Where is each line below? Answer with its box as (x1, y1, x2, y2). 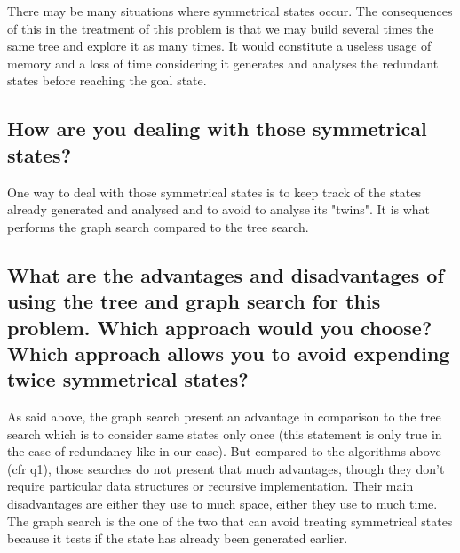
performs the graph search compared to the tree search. (7, 217, 309, 236)
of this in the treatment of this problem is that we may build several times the (7, 19, 434, 37)
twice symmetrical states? (7, 365, 249, 393)
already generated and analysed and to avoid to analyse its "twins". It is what (7, 200, 431, 219)
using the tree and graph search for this (7, 287, 381, 315)
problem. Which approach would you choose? (7, 313, 432, 341)
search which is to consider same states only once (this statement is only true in (7, 424, 442, 443)
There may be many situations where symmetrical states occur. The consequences (7, 2, 453, 20)
